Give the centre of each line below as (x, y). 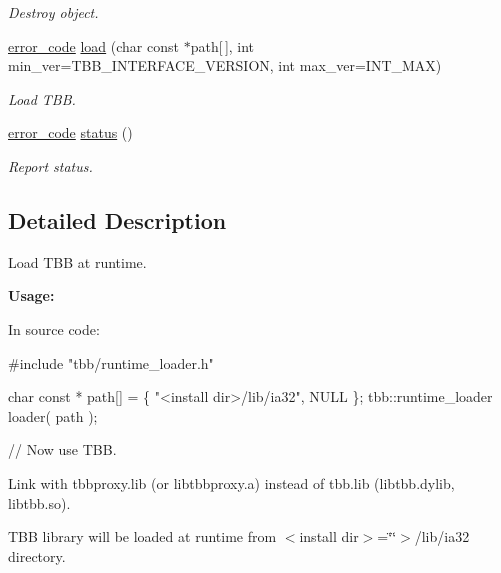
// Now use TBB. (62, 449)
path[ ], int (222, 45)
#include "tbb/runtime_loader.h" (111, 362)
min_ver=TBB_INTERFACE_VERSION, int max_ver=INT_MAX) (225, 65)
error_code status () (70, 132)
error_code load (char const (93, 45)
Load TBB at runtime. (77, 261)
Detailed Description (117, 219)
